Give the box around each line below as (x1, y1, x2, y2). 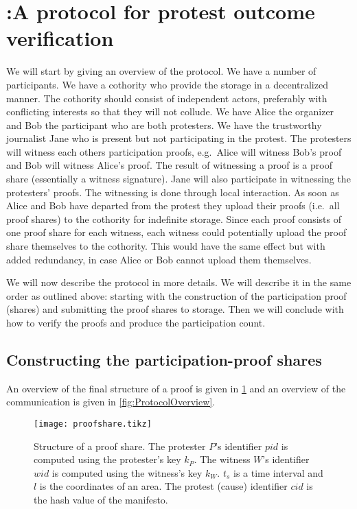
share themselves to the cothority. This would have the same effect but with (6, 239, 325, 253)
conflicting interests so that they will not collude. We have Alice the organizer (6, 104, 334, 119)
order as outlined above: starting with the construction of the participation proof (6, 288, 347, 303)
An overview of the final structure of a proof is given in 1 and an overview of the (6, 381, 346, 395)
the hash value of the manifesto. (34, 493, 168, 507)
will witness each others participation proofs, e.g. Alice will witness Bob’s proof (6, 144, 342, 158)
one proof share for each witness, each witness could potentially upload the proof (6, 225, 347, 239)
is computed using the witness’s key (51, 465, 203, 480)
